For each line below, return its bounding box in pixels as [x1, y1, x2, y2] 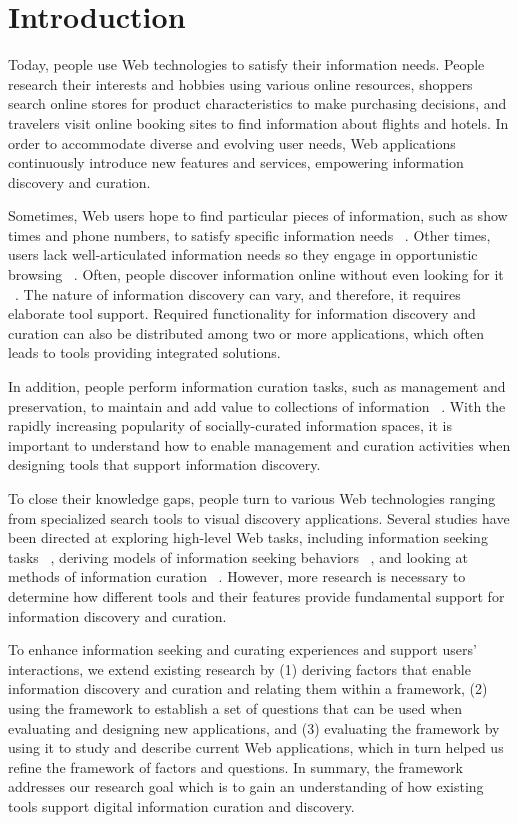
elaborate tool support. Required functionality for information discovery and [8, 303, 476, 324]
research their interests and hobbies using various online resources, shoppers [8, 73, 473, 94]
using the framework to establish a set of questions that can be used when [8, 697, 463, 718]
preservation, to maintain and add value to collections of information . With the [8, 395, 506, 416]
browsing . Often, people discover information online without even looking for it [8, 264, 504, 285]
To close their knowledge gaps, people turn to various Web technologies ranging [8, 488, 496, 508]
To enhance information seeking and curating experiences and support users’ [8, 639, 477, 660]
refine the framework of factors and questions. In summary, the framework [8, 756, 463, 777]
